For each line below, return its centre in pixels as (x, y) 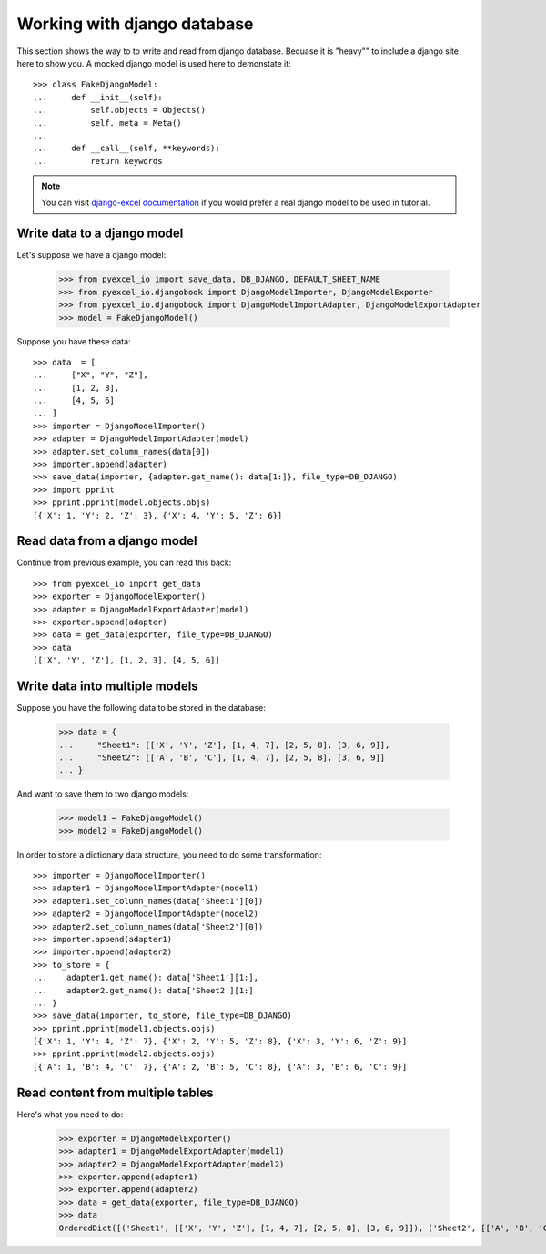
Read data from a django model (107, 541)
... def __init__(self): (98, 97)
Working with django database (135, 24)
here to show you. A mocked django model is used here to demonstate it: (154, 63)
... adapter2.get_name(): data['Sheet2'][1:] (143, 990)
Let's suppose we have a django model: (91, 255)
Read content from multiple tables (115, 1092)
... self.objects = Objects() (120, 110)
